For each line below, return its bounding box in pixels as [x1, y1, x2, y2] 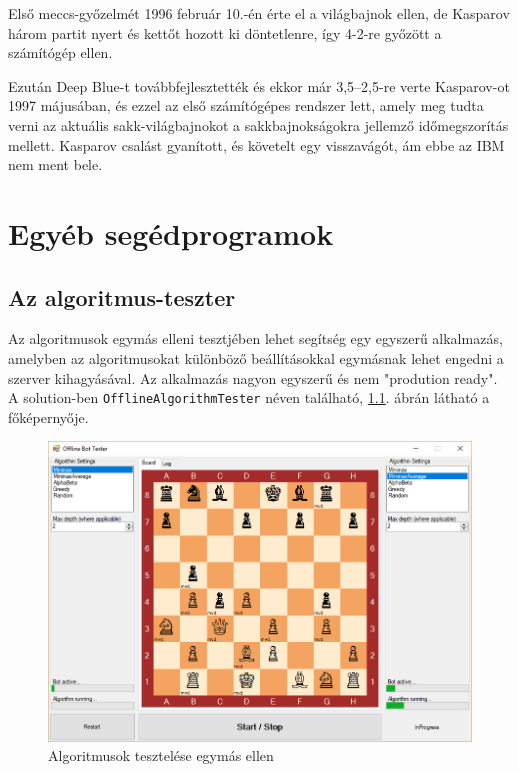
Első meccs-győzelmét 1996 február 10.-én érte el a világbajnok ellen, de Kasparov [8, 3, 510, 23]
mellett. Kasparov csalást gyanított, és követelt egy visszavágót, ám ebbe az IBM [8, 134, 505, 155]
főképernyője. [8, 406, 89, 427]
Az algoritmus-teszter [8, 281, 236, 312]
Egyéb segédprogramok [8, 212, 334, 253]
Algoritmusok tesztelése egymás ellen [48, 745, 274, 766]
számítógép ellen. [8, 42, 113, 63]
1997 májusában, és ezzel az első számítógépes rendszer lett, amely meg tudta [8, 95, 484, 116]
